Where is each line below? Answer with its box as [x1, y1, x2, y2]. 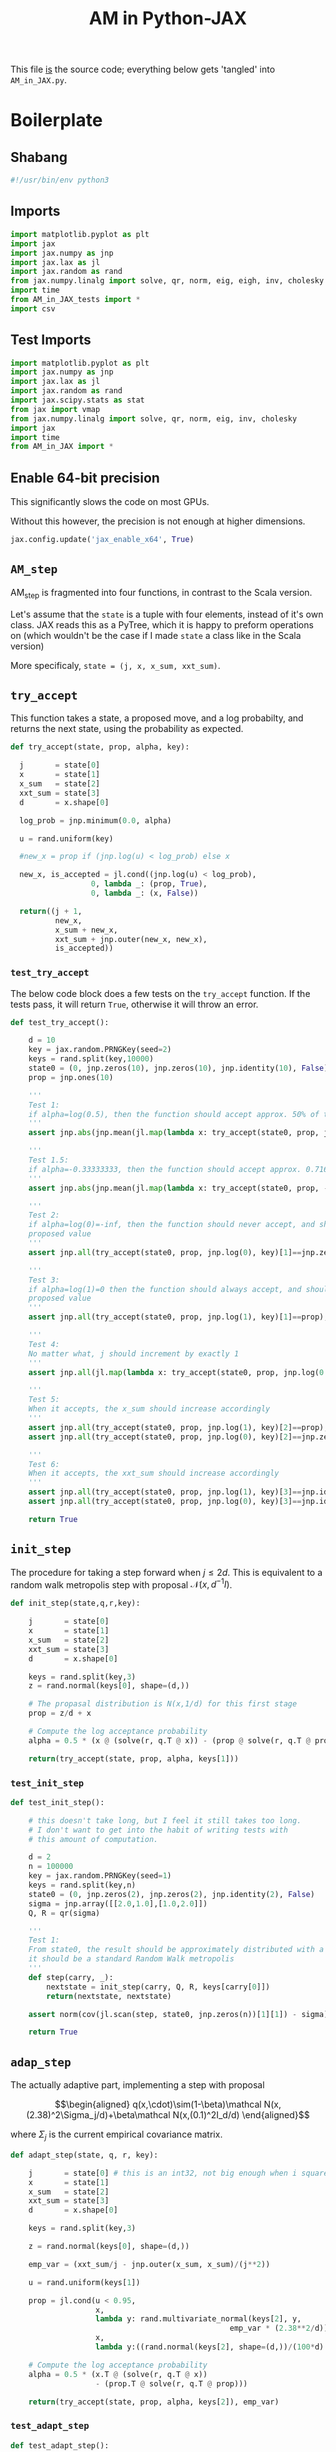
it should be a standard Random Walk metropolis [28, 1954, 235, 1964]
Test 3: [28, 1275, 60, 1285]
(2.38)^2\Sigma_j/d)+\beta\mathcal [26, 2109, 171, 2121]
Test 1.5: [28, 1155, 70, 1166]
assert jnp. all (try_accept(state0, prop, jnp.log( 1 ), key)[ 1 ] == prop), [28, 1312, 329, 1322]
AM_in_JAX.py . [10, 74, 67, 86]
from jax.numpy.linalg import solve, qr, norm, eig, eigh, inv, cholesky [10, 276, 325, 286]
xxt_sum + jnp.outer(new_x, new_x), [54, 934, 208, 944]
